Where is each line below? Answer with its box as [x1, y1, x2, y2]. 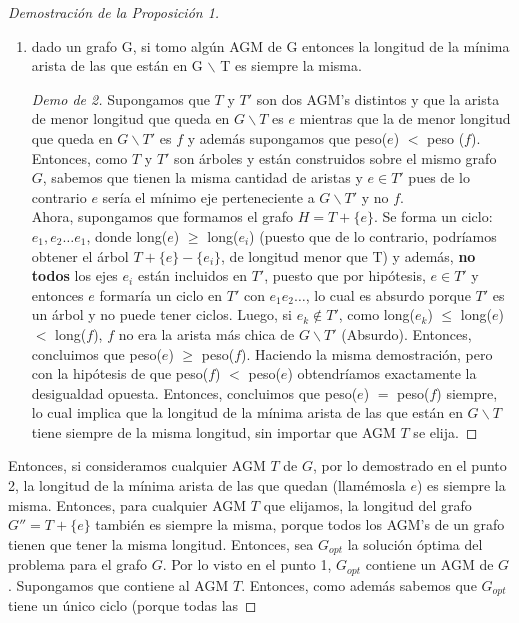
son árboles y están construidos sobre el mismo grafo [174, 147, 497, 168]
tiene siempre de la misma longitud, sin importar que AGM [31, 421, 396, 442]
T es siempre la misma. [220, 55, 362, 76]
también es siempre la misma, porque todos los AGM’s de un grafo [95, 514, 505, 535]
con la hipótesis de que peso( [31, 363, 209, 384]
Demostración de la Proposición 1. [8, 2, 220, 22]
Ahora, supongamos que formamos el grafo [31, 206, 294, 227]
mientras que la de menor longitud [299, 108, 511, 129]
